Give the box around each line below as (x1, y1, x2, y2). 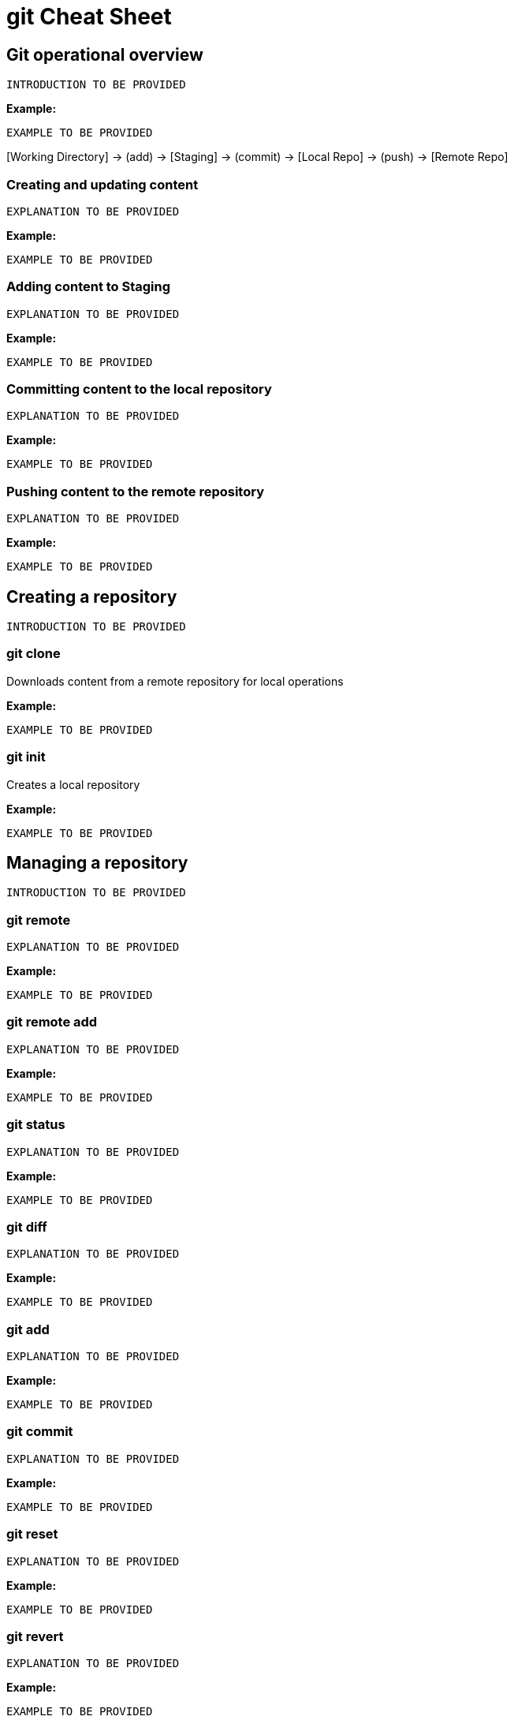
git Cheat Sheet (6, 3, 172, 30)
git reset (6, 1526, 58, 1542)
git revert (6, 1628, 64, 1644)
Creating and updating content (6, 176, 199, 193)
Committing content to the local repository (6, 381, 272, 398)
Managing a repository (6, 852, 188, 873)
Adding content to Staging (6, 279, 171, 295)
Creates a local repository (6, 777, 140, 791)
